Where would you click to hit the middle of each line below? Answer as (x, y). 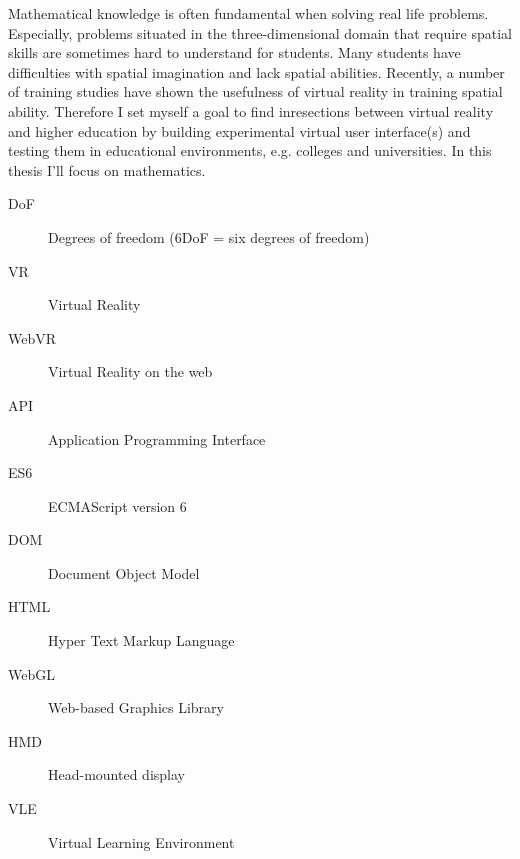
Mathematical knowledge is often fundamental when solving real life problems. (248, 13)
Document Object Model (124, 572)
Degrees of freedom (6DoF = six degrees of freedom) (209, 236)
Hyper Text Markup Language (141, 640)
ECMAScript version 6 (117, 505)
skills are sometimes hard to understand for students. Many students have (234, 52)
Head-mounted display (116, 774)
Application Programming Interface (157, 438)
